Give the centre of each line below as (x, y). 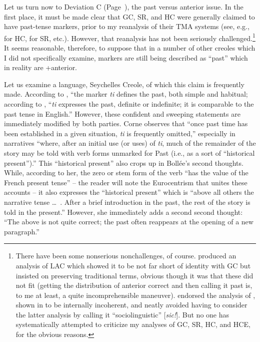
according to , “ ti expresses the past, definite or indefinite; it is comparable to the (129, 104)
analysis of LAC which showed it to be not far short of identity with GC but (133, 265)
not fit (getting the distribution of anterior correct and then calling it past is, (134, 285)
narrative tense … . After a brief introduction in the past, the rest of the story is (127, 202)
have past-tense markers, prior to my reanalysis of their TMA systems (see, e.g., (127, 26)
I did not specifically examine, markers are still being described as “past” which (126, 57)
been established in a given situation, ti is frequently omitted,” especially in (120, 133)
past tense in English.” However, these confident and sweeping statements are (122, 113)
